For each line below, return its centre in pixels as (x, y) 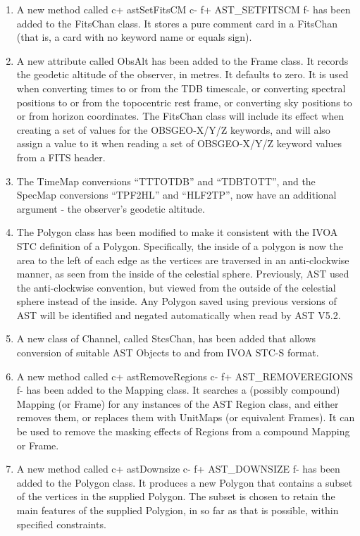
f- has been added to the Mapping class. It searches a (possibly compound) (178, 390)
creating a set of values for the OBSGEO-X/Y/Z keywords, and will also (173, 129)
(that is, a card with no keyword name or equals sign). (134, 37)
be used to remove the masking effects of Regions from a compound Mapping (183, 431)
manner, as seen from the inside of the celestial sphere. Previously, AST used (183, 274)
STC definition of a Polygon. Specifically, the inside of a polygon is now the (180, 245)
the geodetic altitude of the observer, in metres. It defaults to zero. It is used (182, 74)
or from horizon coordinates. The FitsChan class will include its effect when (180, 116)
